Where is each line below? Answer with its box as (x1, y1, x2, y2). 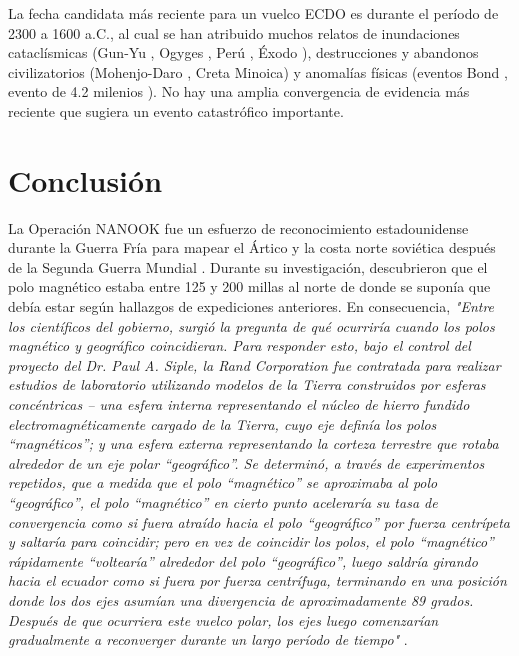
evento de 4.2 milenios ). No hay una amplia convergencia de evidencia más (8, 81, 470, 102)
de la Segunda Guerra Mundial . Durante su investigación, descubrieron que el (8, 256, 488, 277)
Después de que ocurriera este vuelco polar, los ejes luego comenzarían (8, 609, 439, 630)
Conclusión (8, 159, 163, 200)
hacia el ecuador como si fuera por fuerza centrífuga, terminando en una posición (8, 570, 507, 591)
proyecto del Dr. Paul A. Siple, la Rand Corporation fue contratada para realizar (8, 354, 501, 375)
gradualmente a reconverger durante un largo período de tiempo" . (8, 629, 408, 650)
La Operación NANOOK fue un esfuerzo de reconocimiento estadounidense (8, 217, 469, 238)
